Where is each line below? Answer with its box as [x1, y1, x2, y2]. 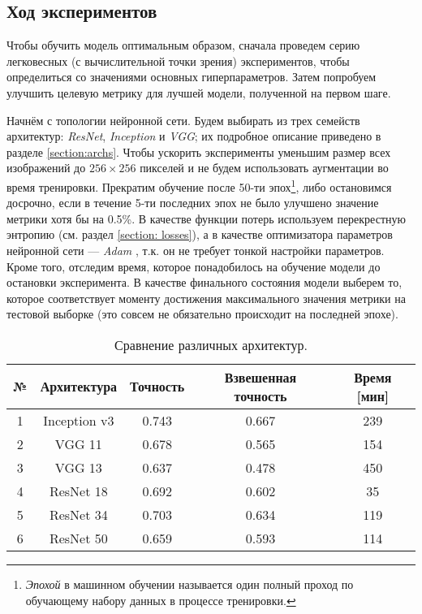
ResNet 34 [49, 504, 108, 524]
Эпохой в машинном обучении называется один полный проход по [25, 575, 354, 592]
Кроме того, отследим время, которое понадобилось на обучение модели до [6, 257, 381, 275]
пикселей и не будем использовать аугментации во [140, 159, 389, 176]
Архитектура [40, 377, 118, 396]
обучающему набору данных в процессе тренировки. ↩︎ [25, 591, 296, 608]
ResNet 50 [49, 528, 108, 547]
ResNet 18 [49, 481, 108, 500]
